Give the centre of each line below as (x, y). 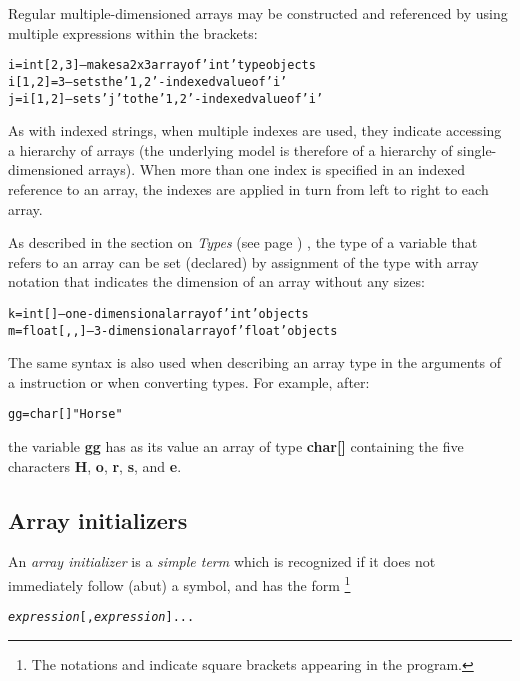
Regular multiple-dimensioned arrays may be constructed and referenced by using (258, 13)
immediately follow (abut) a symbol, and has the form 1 (179, 583)
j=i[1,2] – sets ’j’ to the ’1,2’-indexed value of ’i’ (166, 98)
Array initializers (98, 519)
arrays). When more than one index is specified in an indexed (277, 169)
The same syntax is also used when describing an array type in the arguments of (254, 362)
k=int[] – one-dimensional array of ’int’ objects (158, 313)
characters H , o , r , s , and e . (95, 465)
